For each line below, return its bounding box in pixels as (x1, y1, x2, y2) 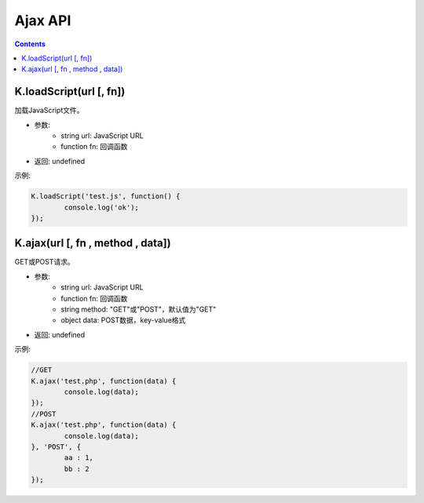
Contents (14, 39, 46, 49)
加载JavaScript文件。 (14, 106, 84, 115)
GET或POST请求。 (14, 257, 75, 267)
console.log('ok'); (64, 202, 139, 212)
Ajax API (14, 12, 71, 29)
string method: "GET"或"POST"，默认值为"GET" (60, 304, 217, 314)
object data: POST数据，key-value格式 (60, 315, 186, 325)
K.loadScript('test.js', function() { (31, 192, 181, 201)
